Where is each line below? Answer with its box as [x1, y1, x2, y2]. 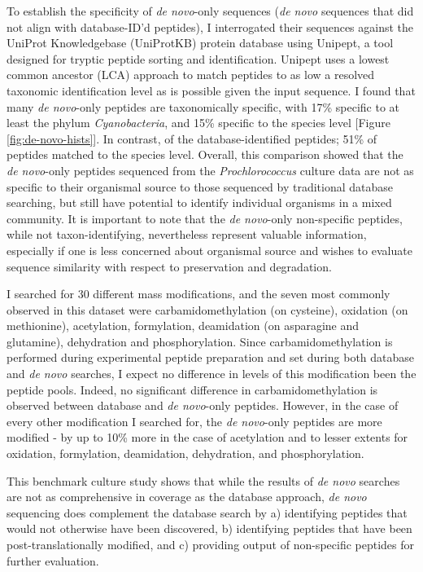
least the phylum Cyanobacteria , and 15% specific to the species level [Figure [7, 114, 390, 131]
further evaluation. [7, 552, 99, 569]
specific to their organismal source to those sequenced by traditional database [7, 178, 394, 195]
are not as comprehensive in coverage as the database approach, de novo [7, 488, 367, 505]
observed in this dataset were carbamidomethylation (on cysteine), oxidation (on [7, 301, 408, 318]
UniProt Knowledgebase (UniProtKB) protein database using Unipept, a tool [7, 34, 394, 51]
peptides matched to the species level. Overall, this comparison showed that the [7, 146, 403, 163]
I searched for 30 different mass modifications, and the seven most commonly [7, 285, 390, 302]
